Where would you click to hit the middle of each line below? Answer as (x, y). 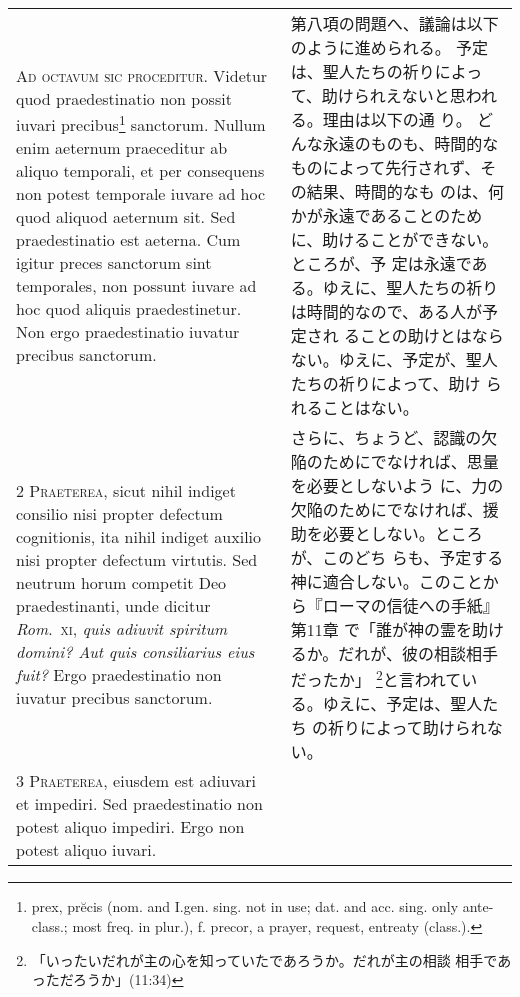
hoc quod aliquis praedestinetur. (129, 309)
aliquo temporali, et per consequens (140, 171)
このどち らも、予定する (413, 557)
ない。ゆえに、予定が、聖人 (394, 359)
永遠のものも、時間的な (410, 143)
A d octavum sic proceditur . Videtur (142, 75)
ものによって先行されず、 (385, 167)
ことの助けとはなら (431, 335)
